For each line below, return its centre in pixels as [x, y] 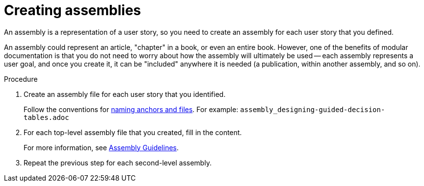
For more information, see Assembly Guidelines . [101, 147]
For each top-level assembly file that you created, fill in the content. [133, 132]
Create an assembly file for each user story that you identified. [125, 94]
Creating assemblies [73, 10]
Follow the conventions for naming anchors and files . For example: [131, 109]
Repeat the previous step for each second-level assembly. [118, 163]
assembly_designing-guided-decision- [313, 109]
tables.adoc [46, 117]
